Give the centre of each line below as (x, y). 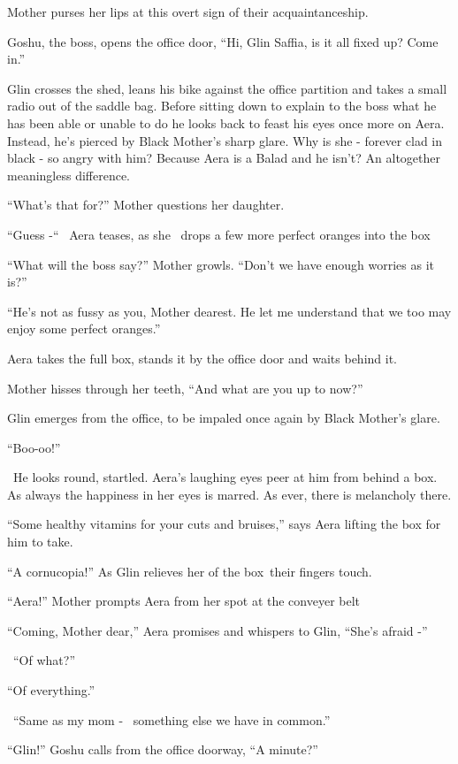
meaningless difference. (69, 175)
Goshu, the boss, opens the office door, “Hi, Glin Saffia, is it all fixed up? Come (223, 41)
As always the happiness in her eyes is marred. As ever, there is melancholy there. (229, 494)
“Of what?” (44, 660)
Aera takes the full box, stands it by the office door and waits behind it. (202, 358)
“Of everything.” (51, 690)
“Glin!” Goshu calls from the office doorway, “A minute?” (163, 749)
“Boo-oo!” (34, 447)
